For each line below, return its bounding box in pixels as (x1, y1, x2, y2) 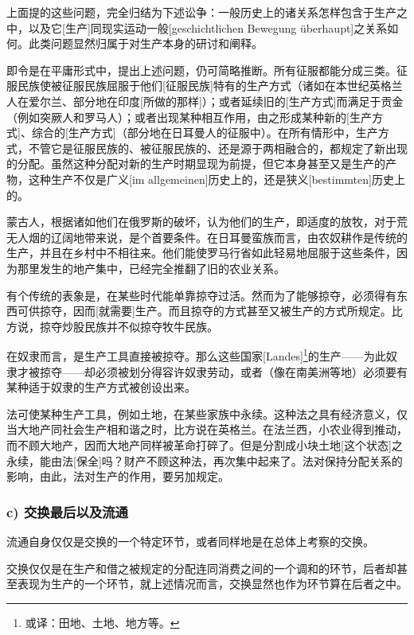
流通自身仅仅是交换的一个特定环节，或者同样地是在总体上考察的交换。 (6, 532, 374, 549)
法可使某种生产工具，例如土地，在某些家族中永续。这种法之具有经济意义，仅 (6, 405, 408, 422)
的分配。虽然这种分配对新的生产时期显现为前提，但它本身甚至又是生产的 (6, 155, 385, 172)
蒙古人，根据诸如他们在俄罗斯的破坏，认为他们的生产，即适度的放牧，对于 (6, 213, 396, 230)
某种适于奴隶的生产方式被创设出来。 (6, 379, 196, 395)
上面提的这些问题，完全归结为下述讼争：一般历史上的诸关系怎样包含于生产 (6, 4, 396, 20)
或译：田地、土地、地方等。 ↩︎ (25, 614, 180, 630)
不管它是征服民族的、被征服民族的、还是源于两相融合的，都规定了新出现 (28, 139, 408, 156)
